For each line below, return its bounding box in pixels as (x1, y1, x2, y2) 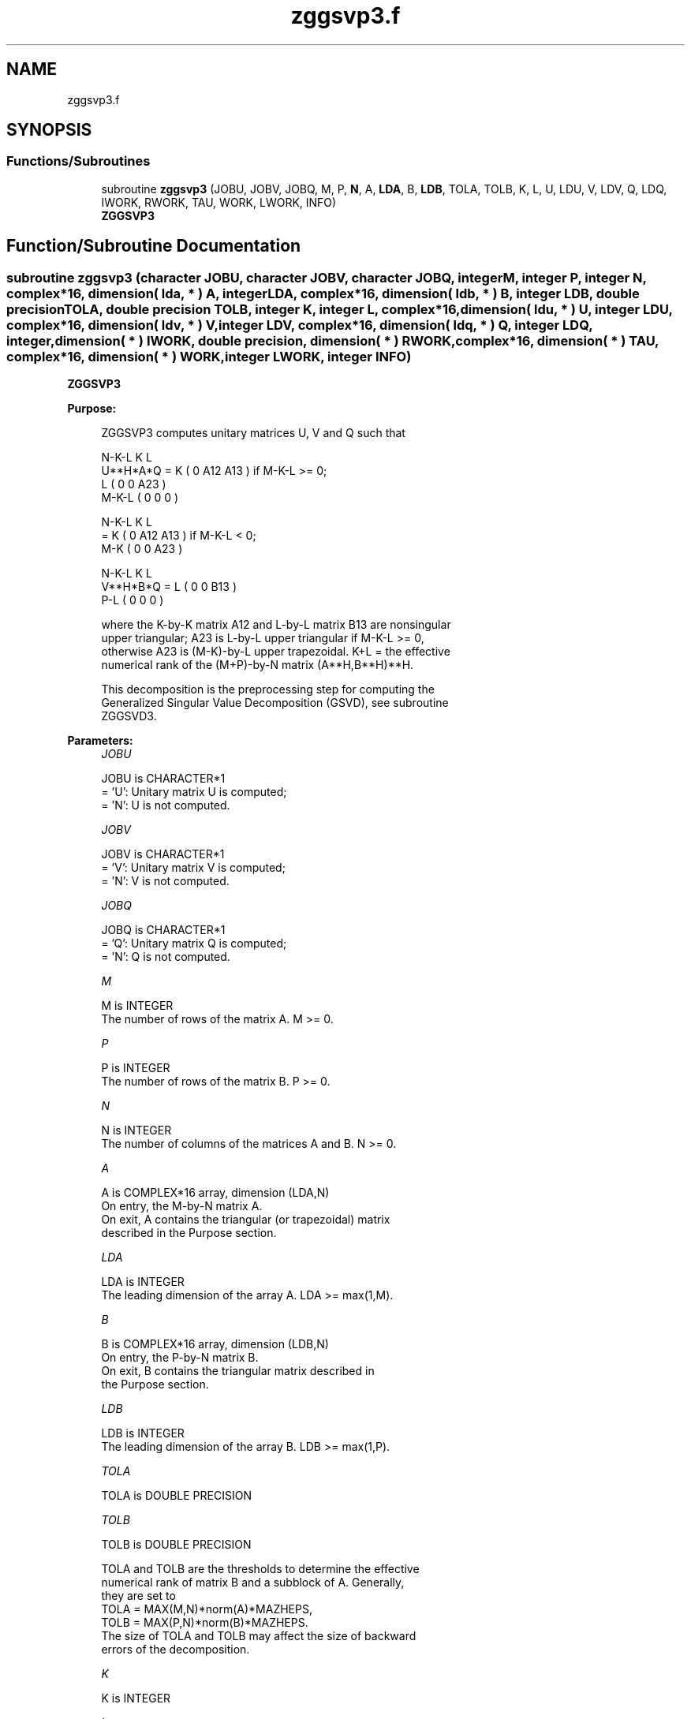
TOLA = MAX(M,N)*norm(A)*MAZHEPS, (101, 1602, 312, 1616)
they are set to (101, 1589, 176, 1603)
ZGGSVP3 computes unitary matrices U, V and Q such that (101, 426, 405, 440)
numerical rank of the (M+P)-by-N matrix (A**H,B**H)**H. (101, 658, 414, 672)
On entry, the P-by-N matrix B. (101, 1351, 259, 1365)
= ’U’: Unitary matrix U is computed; (101, 785, 287, 799)
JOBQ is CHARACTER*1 (101, 923, 226, 937)
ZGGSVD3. (101, 709, 157, 723)
